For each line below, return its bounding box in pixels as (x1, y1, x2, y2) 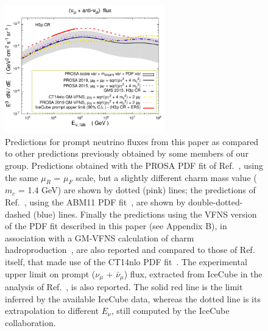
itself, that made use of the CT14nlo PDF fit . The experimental (5, 255, 247, 268)
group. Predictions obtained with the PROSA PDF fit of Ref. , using (5, 159, 263, 172)
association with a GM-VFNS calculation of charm (5, 231, 194, 244)
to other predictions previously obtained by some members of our (5, 147, 249, 160)
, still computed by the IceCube (111, 304, 230, 317)
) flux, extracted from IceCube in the (124, 267, 263, 280)
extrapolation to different (5, 304, 99, 317)
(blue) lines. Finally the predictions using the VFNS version (33, 207, 257, 220)
